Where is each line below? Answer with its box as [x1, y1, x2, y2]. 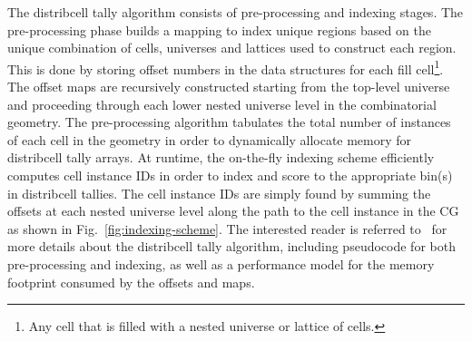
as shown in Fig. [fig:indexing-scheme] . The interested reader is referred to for [7, 219, 447, 238]
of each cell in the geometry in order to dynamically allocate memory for [7, 130, 412, 149]
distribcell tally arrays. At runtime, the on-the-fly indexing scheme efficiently [7, 148, 435, 167]
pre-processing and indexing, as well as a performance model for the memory [7, 254, 435, 273]
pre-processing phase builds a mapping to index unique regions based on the [7, 20, 431, 39]
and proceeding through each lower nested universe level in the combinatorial [7, 94, 437, 113]
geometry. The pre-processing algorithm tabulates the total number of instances [7, 112, 451, 132]
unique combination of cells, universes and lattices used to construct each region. [7, 38, 457, 57]
